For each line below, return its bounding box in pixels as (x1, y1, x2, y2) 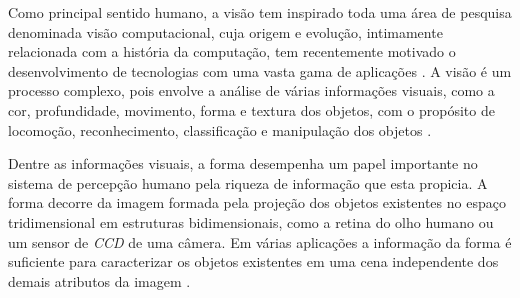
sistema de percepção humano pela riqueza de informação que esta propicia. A (8, 172, 488, 193)
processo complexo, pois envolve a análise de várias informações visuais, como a (8, 80, 495, 101)
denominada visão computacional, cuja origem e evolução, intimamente (8, 21, 443, 42)
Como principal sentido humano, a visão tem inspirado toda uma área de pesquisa (8, 2, 512, 22)
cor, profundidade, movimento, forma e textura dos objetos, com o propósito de (8, 99, 495, 120)
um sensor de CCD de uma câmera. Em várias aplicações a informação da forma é (8, 231, 512, 252)
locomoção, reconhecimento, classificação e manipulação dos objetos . (8, 119, 432, 140)
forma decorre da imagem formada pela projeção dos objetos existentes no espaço (8, 192, 506, 213)
